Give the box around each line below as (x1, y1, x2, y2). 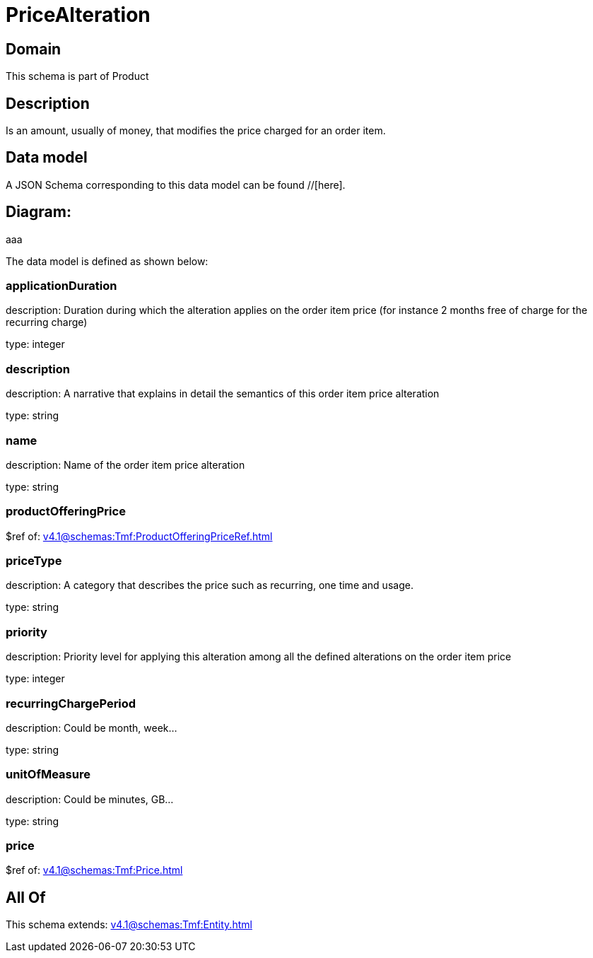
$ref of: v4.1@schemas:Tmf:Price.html (6, 864, 183, 877)
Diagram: (6, 203, 71, 221)
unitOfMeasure (6, 767, 90, 782)
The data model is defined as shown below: (6, 255, 209, 267)
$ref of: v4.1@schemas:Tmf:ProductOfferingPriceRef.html (6, 530, 273, 542)
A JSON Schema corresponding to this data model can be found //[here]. (6, 178, 346, 191)
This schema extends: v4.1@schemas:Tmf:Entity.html (6, 918, 252, 931)
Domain (6, 40, 61, 58)
